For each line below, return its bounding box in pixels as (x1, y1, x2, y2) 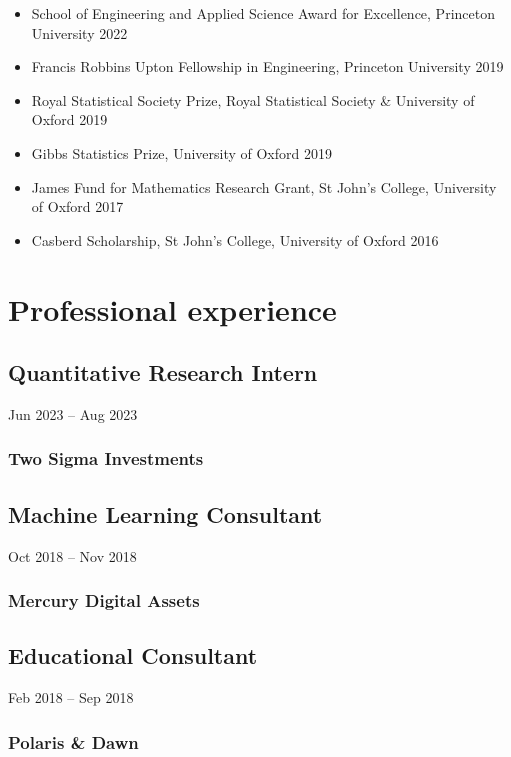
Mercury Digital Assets (8, 588, 200, 613)
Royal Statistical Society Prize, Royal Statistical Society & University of (31, 89, 475, 110)
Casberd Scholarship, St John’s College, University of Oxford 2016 (31, 229, 439, 250)
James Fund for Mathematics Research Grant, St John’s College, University (31, 176, 497, 197)
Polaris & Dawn (8, 729, 139, 754)
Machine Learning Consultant (8, 498, 323, 529)
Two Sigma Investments (8, 446, 204, 471)
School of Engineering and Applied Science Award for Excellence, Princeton (31, 3, 495, 23)
